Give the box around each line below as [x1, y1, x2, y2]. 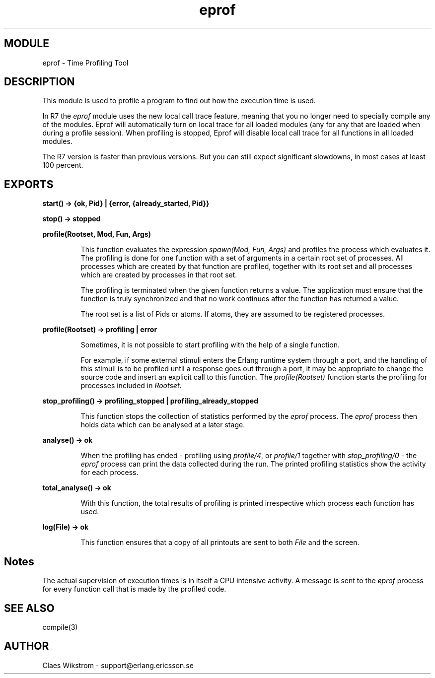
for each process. [80, 468, 139, 477]
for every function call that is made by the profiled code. [42, 585, 226, 594]
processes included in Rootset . [80, 381, 182, 390]
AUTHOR [4, 640, 49, 653]
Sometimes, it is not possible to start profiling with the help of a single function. [80, 340, 340, 349]
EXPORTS [4, 178, 54, 191]
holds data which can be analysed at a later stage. [80, 420, 245, 429]
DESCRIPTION [4, 75, 75, 88]
